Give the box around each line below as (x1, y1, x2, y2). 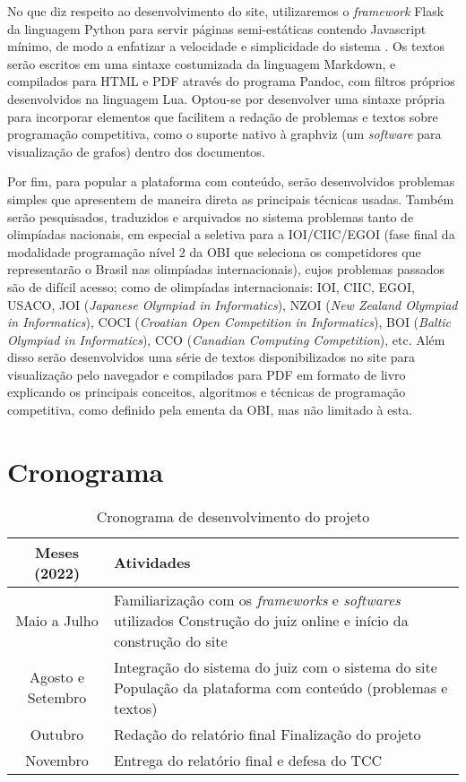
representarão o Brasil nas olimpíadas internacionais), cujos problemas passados (7, 260, 445, 279)
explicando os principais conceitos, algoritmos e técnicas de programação (7, 382, 406, 401)
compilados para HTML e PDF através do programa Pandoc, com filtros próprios (7, 72, 455, 90)
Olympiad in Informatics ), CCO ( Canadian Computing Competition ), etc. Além (7, 330, 445, 348)
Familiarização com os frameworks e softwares (114, 589, 401, 610)
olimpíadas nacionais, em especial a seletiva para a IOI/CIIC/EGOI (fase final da (7, 225, 455, 244)
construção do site (114, 630, 228, 651)
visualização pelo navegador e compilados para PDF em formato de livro (7, 365, 406, 383)
